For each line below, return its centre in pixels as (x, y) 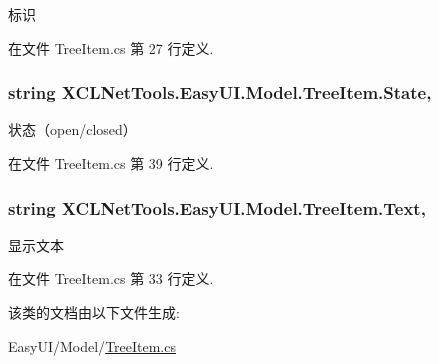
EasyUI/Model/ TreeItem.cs (92, 345)
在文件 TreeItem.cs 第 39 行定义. (111, 163)
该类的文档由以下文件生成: (94, 312)
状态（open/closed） (72, 129)
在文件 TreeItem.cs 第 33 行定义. (111, 278)
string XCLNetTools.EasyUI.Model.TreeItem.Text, (217, 207)
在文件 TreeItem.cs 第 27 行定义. (111, 47)
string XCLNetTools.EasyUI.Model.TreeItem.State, (220, 92)
